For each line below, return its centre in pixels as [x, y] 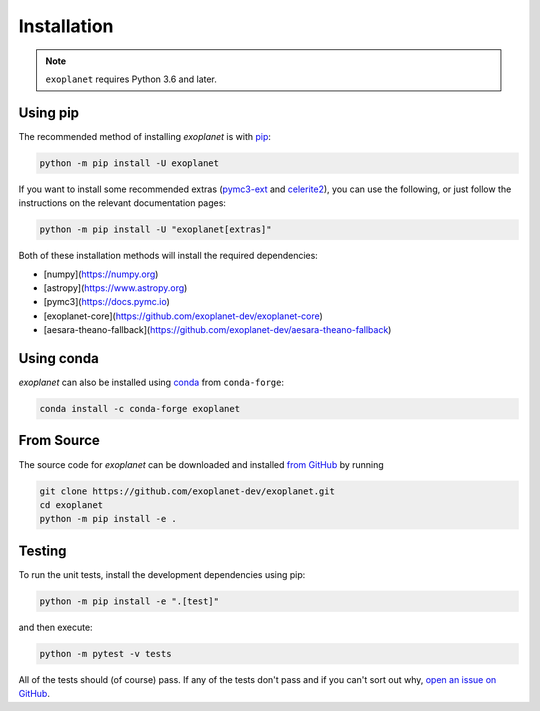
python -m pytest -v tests [105, 653]
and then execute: [56, 627]
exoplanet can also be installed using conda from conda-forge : [151, 382]
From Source [59, 440]
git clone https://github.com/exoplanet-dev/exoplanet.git [187, 491]
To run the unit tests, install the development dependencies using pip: [162, 574]
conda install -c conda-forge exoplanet [139, 409]
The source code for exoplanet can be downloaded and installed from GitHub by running [201, 464]
